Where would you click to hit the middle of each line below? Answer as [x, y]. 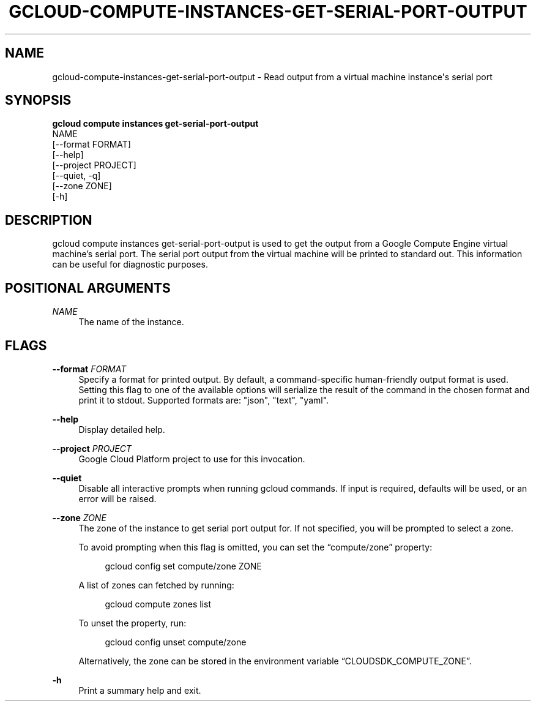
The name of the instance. [131, 322]
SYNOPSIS [38, 100]
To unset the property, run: [132, 623]
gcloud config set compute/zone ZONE [183, 566]
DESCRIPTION [49, 220]
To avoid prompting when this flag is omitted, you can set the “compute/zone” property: [255, 547]
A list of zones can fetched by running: [156, 585]
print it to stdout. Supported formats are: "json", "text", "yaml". [204, 400]
